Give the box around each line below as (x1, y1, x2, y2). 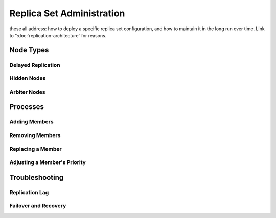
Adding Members (9, 118, 54, 125)
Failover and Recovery (9, 202, 66, 209)
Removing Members (9, 131, 61, 139)
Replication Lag (9, 188, 49, 196)
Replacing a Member (9, 145, 62, 152)
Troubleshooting (9, 173, 64, 182)
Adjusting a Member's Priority (9, 159, 86, 166)
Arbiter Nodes (9, 88, 45, 95)
